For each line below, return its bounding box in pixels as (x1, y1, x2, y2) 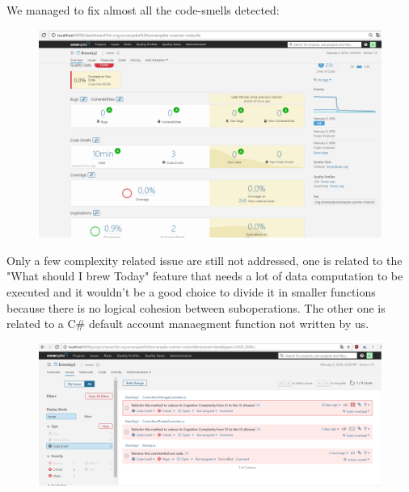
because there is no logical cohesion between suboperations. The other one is (6, 299, 386, 316)
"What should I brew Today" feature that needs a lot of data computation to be (6, 267, 403, 284)
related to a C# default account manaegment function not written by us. (6, 315, 369, 332)
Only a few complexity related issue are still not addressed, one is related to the (6, 251, 403, 268)
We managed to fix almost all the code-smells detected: (6, 2, 280, 18)
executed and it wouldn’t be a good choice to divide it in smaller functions (6, 283, 376, 300)
